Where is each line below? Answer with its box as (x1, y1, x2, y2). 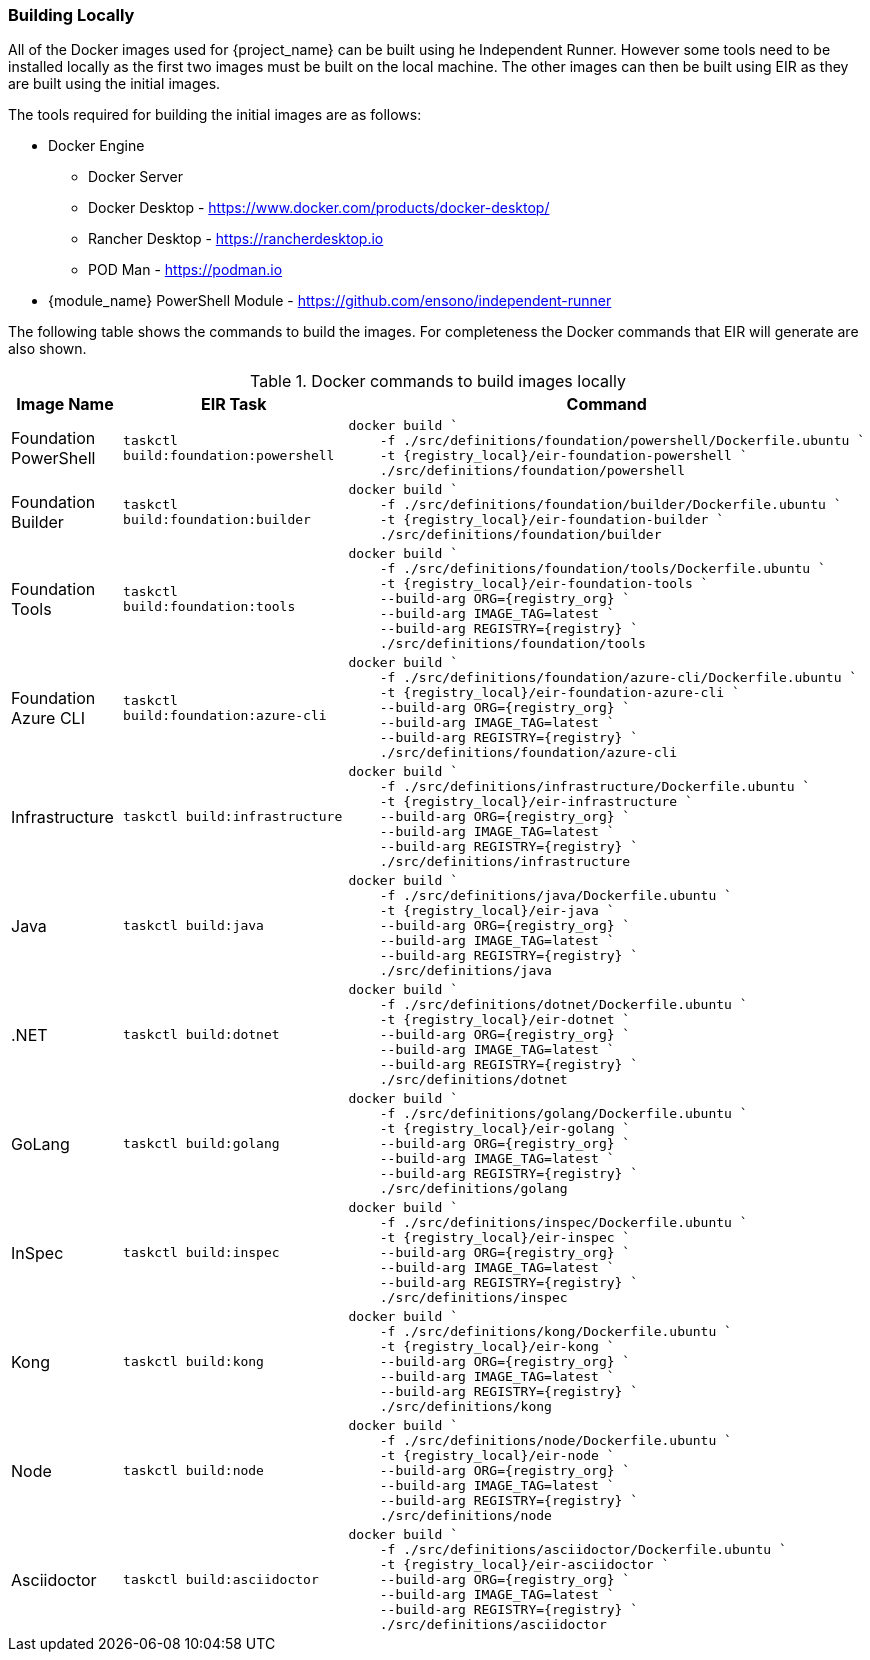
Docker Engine (48, 137, 145, 155)
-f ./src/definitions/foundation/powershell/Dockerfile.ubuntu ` (379, 433, 865, 449)
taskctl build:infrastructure (123, 809, 343, 825)
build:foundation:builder (123, 512, 311, 528)
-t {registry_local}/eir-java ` (379, 903, 615, 919)
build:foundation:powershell (123, 448, 335, 464)
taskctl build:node (123, 1463, 264, 1479)
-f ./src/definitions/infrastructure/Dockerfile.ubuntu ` (379, 779, 811, 795)
